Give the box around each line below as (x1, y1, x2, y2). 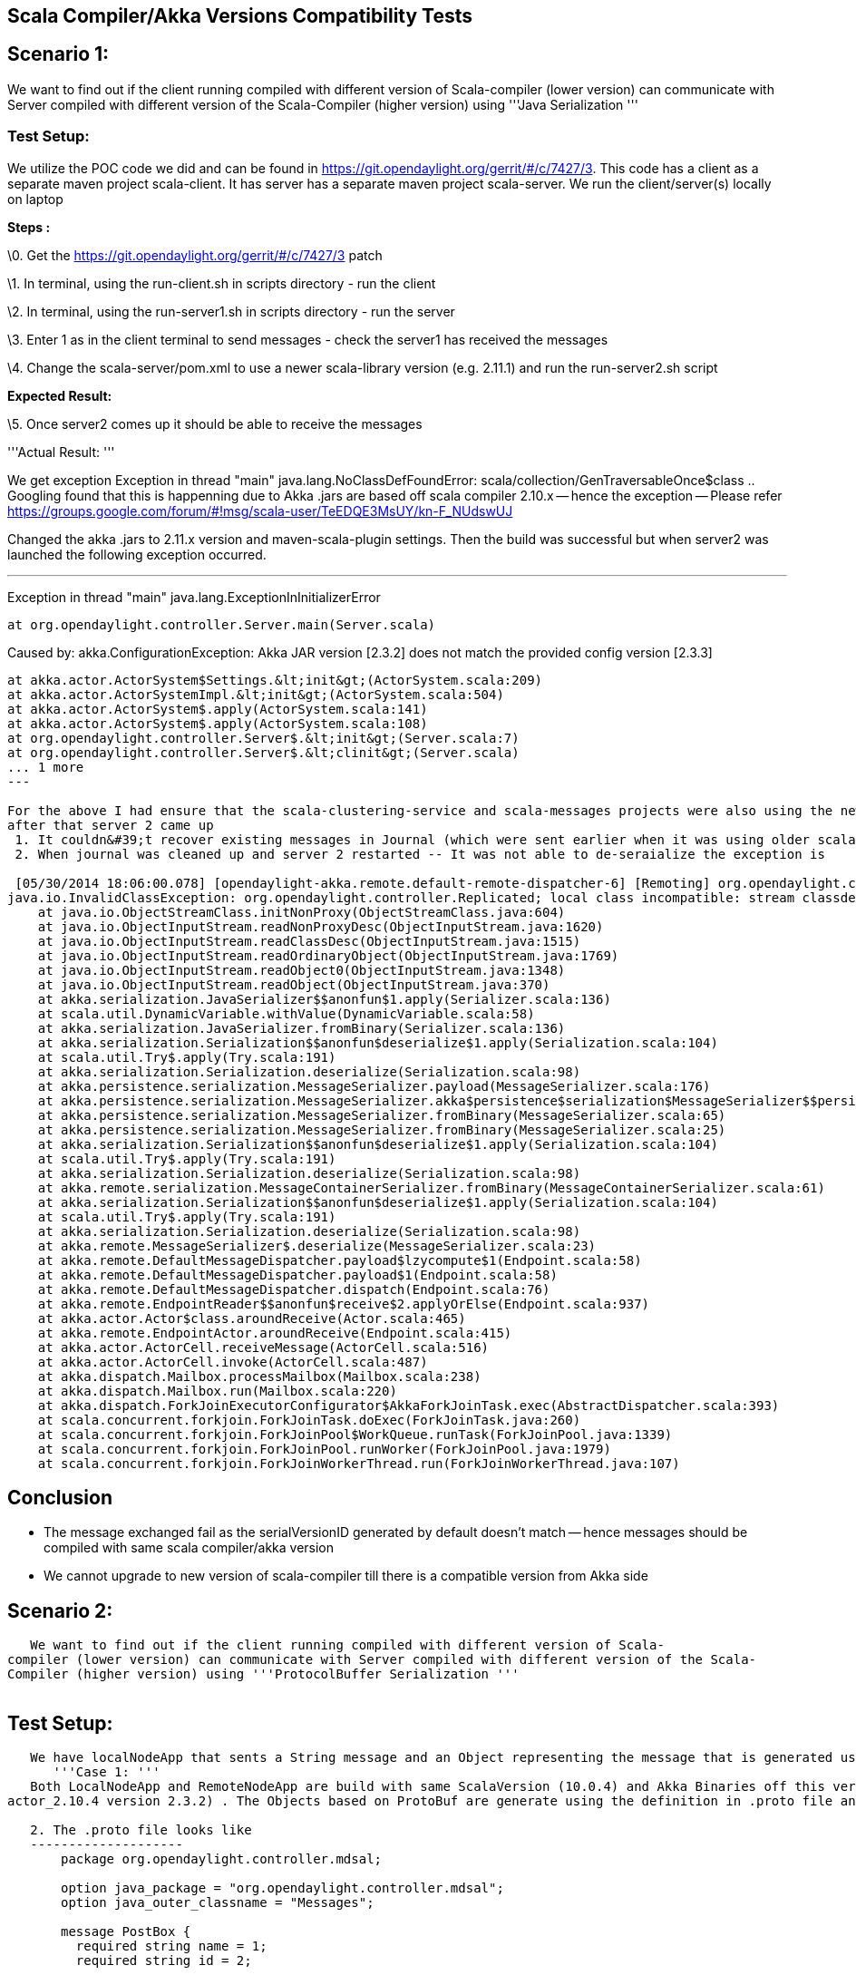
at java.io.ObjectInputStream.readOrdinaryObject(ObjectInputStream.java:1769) (37, 948, 619, 963)
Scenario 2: (7, 1599, 113, 1622)
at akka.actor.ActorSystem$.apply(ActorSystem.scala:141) (7, 701, 428, 716)
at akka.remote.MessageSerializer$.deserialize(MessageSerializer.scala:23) (37, 1238, 597, 1253)
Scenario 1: (7, 43, 110, 66)
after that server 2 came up (7, 817, 214, 832)
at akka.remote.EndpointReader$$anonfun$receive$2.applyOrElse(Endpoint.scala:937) (37, 1296, 650, 1311)
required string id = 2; (75, 1953, 252, 1969)
